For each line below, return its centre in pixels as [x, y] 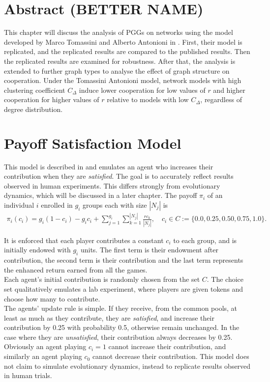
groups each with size [115, 205]
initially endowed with [37, 250]
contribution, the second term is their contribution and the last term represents [124, 260]
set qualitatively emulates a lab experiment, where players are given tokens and [124, 288]
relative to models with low [148, 99]
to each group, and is [205, 240]
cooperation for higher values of [52, 99]
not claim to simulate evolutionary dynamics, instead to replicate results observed [127, 366]
